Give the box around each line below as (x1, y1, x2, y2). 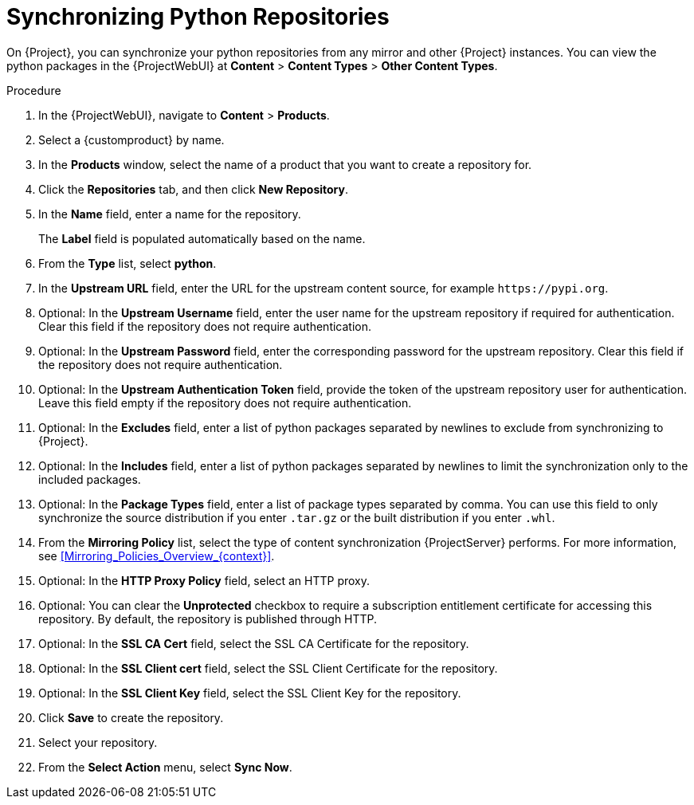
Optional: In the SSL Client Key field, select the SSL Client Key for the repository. (38, 685, 461, 700)
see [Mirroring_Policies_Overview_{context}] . (38, 548, 275, 563)
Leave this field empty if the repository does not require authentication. (38, 395, 412, 410)
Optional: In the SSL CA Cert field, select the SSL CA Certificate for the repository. (38, 636, 469, 650)
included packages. (38, 472, 141, 486)
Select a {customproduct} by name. (38, 132, 225, 147)
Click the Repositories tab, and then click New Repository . (38, 182, 349, 196)
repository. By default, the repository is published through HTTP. (38, 611, 378, 626)
